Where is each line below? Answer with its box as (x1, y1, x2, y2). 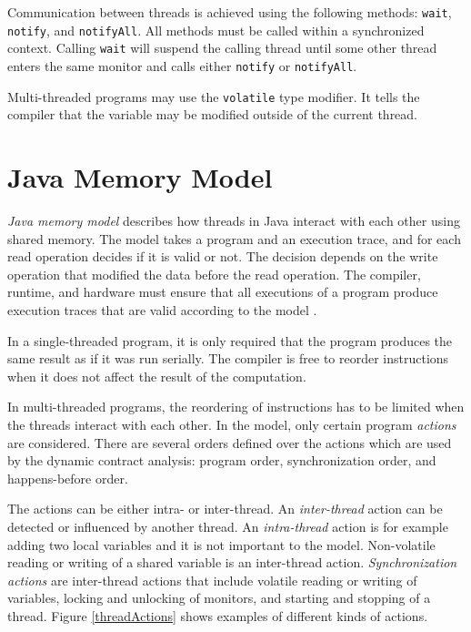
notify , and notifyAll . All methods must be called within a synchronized (7, 20, 425, 39)
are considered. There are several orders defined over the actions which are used (7, 433, 452, 452)
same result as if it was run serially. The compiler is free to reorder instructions (7, 349, 449, 368)
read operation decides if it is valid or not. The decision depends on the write (7, 247, 438, 266)
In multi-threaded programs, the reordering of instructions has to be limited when (7, 397, 465, 416)
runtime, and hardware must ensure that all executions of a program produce (7, 282, 438, 301)
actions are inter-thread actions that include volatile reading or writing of (7, 570, 417, 589)
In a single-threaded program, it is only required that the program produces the (7, 331, 453, 350)
